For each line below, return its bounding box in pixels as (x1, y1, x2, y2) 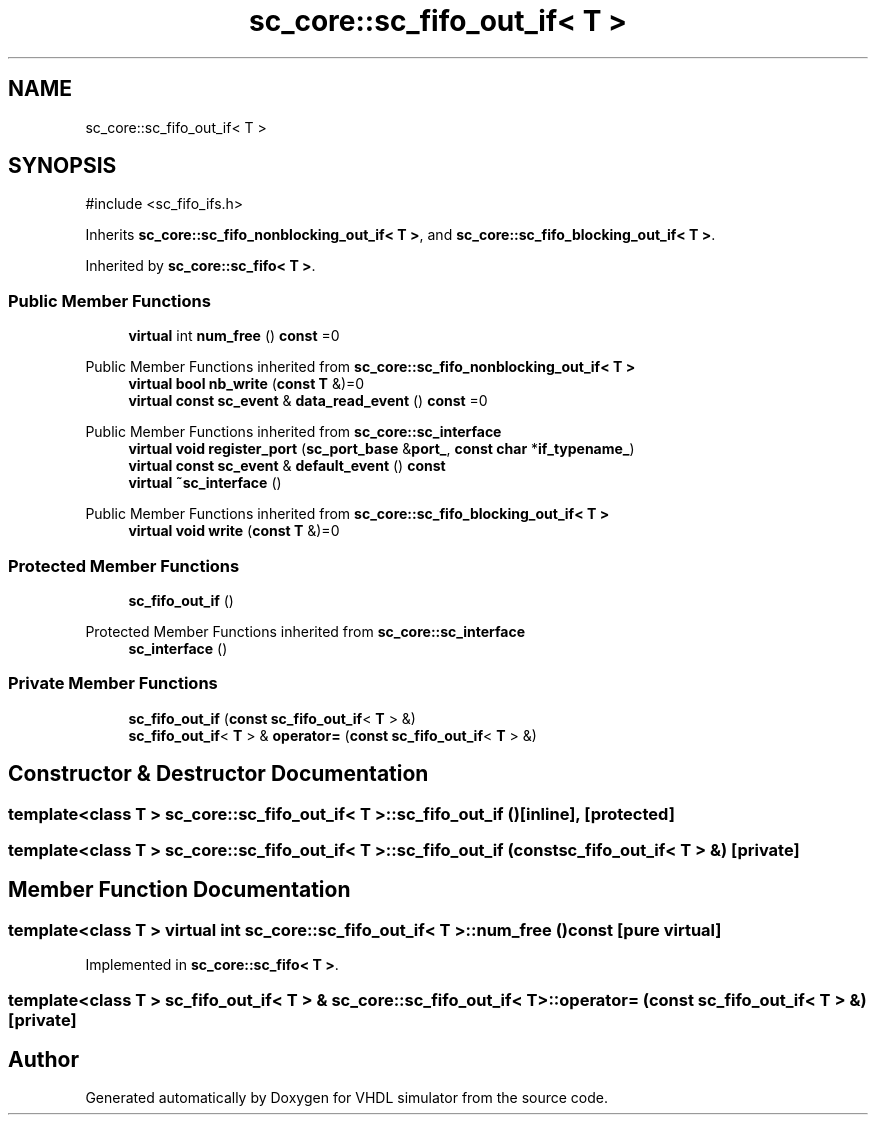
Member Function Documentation (8, 877, 351, 903)
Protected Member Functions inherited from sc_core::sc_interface (85, 622, 526, 640)
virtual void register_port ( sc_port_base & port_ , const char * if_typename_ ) (128, 440, 635, 458)
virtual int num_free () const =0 (128, 327, 340, 345)
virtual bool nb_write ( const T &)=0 (128, 375, 365, 393)
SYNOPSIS (8, 153, 117, 179)
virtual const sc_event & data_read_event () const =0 (128, 392, 488, 410)
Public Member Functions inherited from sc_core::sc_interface (85, 423, 502, 441)
